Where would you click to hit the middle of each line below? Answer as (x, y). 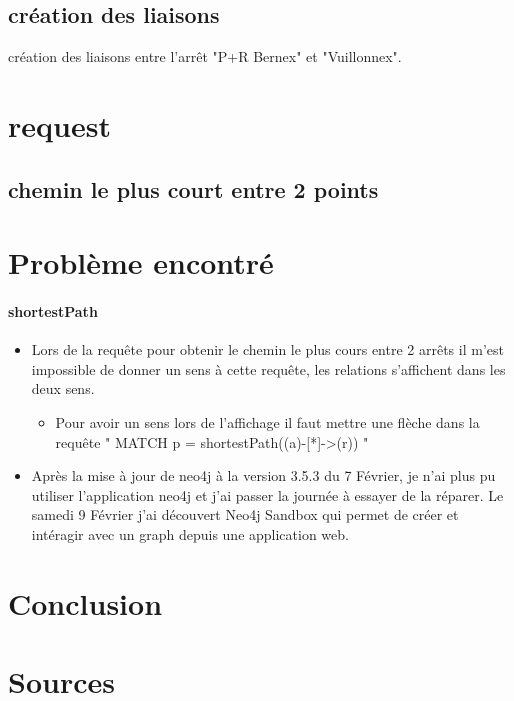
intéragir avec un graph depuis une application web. (190, 533)
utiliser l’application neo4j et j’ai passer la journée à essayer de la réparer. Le (267, 494)
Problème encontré (141, 262)
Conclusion (85, 602)
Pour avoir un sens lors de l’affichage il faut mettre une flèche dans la (267, 421)
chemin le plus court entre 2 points (193, 188)
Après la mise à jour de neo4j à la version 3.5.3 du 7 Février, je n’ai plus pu (263, 475)
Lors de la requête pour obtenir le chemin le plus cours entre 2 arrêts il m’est (267, 349)
